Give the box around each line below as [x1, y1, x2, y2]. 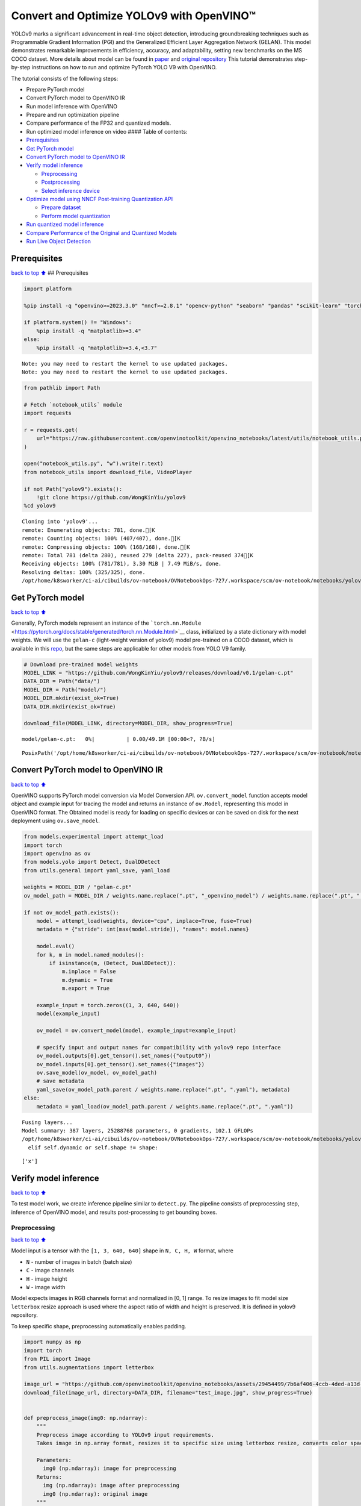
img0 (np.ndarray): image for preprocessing [43, 1465, 177, 1472]
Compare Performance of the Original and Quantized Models [26, 229, 177, 236]
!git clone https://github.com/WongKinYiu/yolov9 [36, 494, 186, 501]
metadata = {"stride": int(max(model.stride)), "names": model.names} [36, 926, 250, 933]
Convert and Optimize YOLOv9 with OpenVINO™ [11, 9, 256, 22]
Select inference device [41, 187, 100, 194]
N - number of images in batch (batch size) [26, 1258, 132, 1265]
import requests [23, 410, 72, 417]
